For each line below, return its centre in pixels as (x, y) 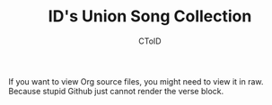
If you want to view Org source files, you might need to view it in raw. (136, 81)
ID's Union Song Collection (150, 16)
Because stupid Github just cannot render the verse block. (116, 91)
